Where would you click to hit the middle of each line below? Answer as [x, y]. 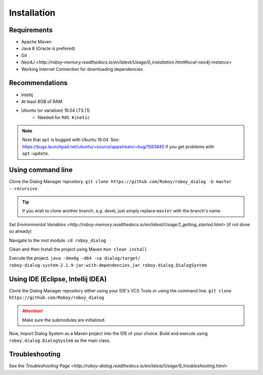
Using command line [41, 170]
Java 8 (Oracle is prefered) [48, 48]
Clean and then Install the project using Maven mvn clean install [78, 249]
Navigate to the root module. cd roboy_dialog [58, 240]
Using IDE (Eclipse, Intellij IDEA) [58, 279]
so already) [20, 231]
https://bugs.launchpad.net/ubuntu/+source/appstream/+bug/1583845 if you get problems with [118, 146]
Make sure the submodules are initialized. [64, 320]
